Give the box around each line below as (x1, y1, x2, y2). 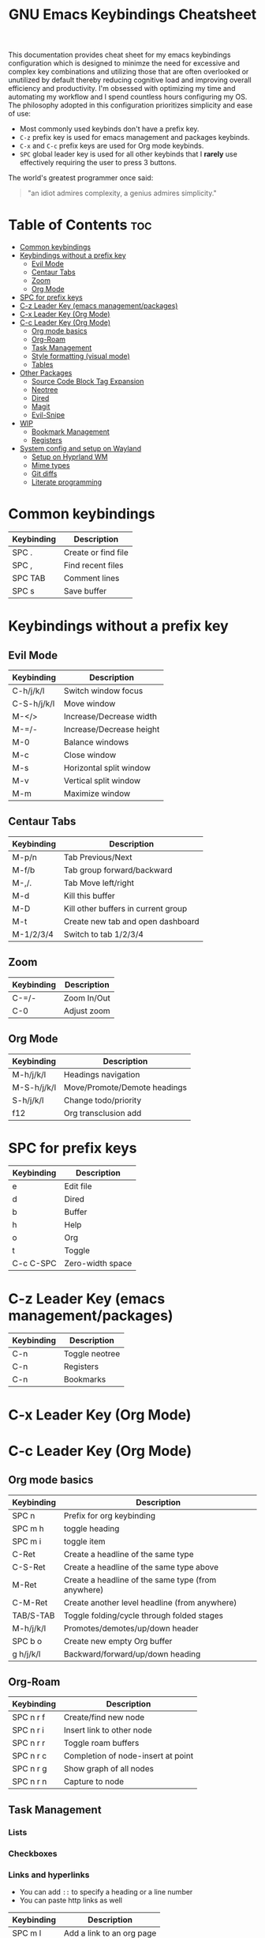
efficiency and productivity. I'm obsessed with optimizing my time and (8, 84, 236, 93)
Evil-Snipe (31, 410, 65, 420)
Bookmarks (63, 1374, 106, 1385)
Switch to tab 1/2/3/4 (63, 929, 144, 940)
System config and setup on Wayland (19, 444, 142, 454)
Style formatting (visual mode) (31, 352, 130, 361)
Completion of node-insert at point (63, 1751, 194, 1762)
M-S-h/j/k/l (12, 1081, 57, 1092)
